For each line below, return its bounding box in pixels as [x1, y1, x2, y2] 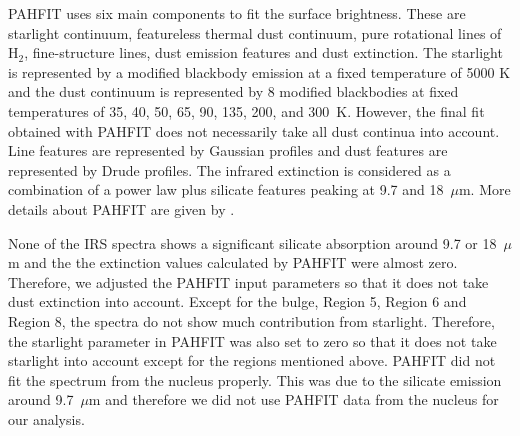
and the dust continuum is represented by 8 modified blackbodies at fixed [8, 81, 459, 102]
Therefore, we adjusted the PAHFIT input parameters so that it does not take [8, 271, 489, 292]
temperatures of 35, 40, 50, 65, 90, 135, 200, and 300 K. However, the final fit [8, 100, 485, 121]
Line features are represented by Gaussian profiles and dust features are [8, 140, 448, 161]
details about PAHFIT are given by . [8, 198, 235, 219]
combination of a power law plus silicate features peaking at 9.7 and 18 [8, 179, 444, 200]
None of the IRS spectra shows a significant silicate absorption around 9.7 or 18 [8, 232, 497, 253]
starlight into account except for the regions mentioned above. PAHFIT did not [8, 350, 496, 371]
